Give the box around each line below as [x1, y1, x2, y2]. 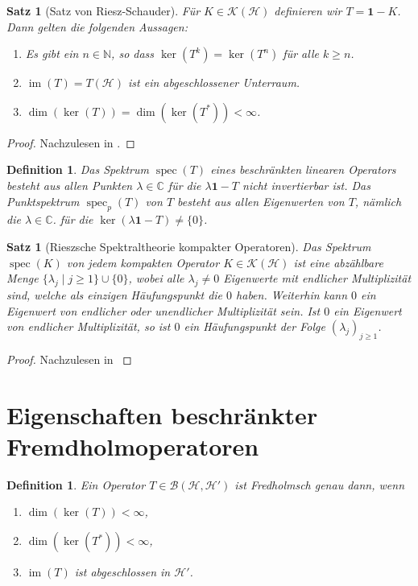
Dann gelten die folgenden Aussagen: [6, 18, 188, 35]
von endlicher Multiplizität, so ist [6, 318, 171, 335]
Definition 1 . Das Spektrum [6, 161, 149, 178]
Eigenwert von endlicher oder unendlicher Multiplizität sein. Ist [6, 302, 321, 319]
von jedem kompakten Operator [66, 254, 220, 270]
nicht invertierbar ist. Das [242, 176, 370, 193]
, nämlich [354, 192, 402, 209]
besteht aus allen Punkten [6, 176, 133, 193]
